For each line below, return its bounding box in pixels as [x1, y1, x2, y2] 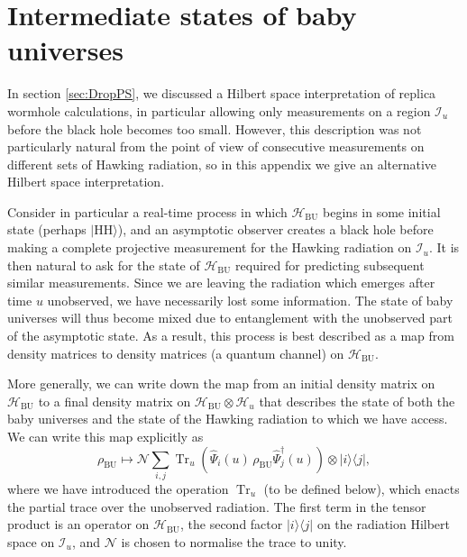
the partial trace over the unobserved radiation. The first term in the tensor [7, 497, 426, 516]
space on [7, 532, 55, 551]
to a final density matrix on [38, 391, 191, 410]
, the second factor [180, 515, 283, 534]
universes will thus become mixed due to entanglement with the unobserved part [7, 308, 453, 327]
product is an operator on [7, 515, 150, 534]
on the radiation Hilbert [316, 515, 451, 534]
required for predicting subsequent [235, 255, 425, 274]
